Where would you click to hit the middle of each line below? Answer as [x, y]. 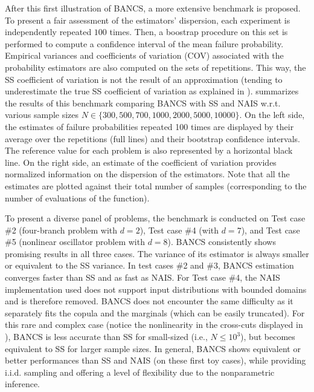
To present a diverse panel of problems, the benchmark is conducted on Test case [155, 218]
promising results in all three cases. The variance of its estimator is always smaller [157, 253]
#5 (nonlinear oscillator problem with [75, 242]
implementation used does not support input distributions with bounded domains [156, 289]
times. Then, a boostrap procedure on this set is [199, 32]
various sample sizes [42, 115]
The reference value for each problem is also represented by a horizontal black [149, 150]
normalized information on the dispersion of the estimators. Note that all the [147, 174]
